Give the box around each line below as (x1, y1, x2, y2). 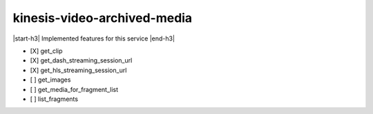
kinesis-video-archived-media (12, 10, 193, 25)
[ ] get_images (30, 76, 71, 84)
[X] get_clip (30, 47, 63, 55)
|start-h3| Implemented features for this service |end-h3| (12, 34, 175, 43)
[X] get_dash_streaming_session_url (30, 56, 133, 65)
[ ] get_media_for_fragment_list (30, 85, 119, 93)
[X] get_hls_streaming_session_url (30, 66, 127, 74)
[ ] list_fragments (30, 95, 79, 103)
